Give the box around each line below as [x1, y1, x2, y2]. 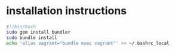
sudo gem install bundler [6, 29, 70, 35]
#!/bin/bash [6, 24, 36, 30]
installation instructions [6, 4, 127, 18]
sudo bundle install [6, 34, 58, 41]
